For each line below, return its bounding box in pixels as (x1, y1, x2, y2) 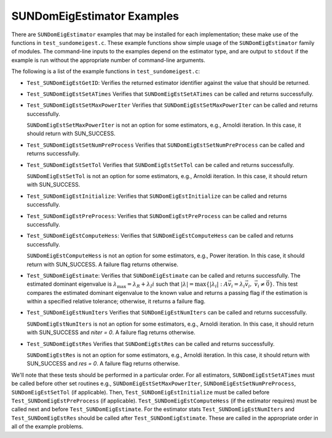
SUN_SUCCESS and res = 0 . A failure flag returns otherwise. (26, 360, 180, 367)
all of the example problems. (11, 423, 84, 430)
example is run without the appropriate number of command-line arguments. (11, 56, 206, 64)
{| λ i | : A (206, 281, 229, 289)
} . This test (269, 280, 298, 288)
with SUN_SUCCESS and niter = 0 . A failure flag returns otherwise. (26, 329, 196, 336)
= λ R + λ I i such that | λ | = (127, 280, 194, 289)
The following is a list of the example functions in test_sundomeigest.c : (11, 68, 200, 75)
